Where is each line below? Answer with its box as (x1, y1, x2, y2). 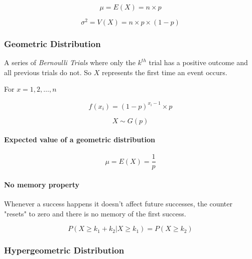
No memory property (4, 179, 80, 190)
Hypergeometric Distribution (4, 244, 124, 256)
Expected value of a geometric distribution (4, 134, 155, 145)
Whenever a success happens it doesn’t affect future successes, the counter (4, 198, 232, 209)
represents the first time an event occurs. (102, 67, 227, 77)
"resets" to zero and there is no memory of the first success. (4, 208, 186, 218)
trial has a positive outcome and (149, 57, 248, 68)
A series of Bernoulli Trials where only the (4, 57, 136, 68)
